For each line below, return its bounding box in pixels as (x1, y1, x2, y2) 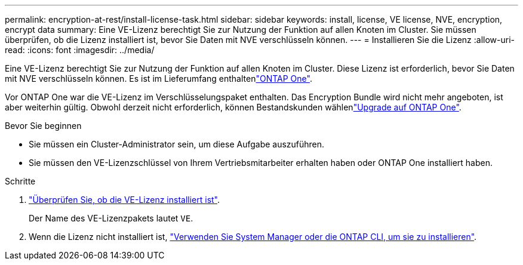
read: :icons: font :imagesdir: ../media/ (5, 45, 155, 55)
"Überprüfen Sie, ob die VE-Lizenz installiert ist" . (29, 195, 220, 205)
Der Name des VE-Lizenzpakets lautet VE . (29, 213, 193, 223)
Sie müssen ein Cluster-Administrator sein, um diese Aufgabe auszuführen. (29, 139, 325, 149)
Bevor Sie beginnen (5, 121, 82, 131)
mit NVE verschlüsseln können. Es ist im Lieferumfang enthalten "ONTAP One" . (5, 73, 312, 84)
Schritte (5, 176, 36, 186)
